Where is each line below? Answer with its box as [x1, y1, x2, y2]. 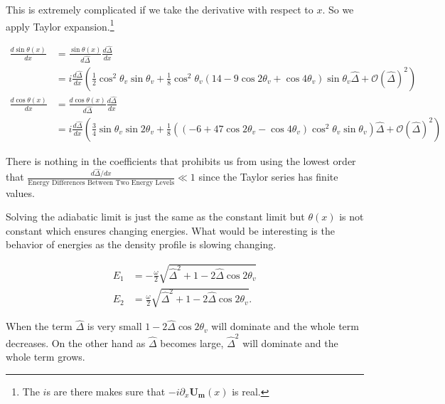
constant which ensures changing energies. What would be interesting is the [6, 223, 335, 238]
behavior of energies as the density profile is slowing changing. [6, 237, 277, 252]
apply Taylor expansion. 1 [6, 16, 114, 33]
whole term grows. [6, 349, 85, 364]
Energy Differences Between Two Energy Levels [28, 179, 175, 186]
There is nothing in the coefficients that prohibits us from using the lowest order [6, 153, 356, 168]
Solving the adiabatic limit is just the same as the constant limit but [6, 209, 305, 224]
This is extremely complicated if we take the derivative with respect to [6, 2, 313, 16]
